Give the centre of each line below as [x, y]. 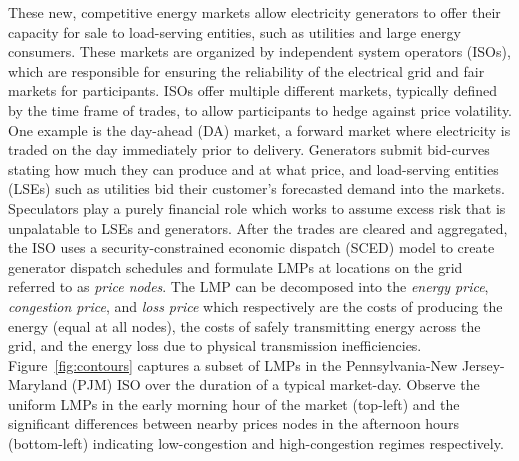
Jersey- [483, 364]
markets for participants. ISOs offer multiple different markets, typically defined [252, 90]
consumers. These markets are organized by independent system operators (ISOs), [259, 51]
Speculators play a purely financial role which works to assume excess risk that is [257, 207]
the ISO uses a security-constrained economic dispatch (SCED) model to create [251, 247]
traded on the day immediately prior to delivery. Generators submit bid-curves [249, 149]
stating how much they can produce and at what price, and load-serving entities [253, 168]
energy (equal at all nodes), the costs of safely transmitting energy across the [244, 325]
